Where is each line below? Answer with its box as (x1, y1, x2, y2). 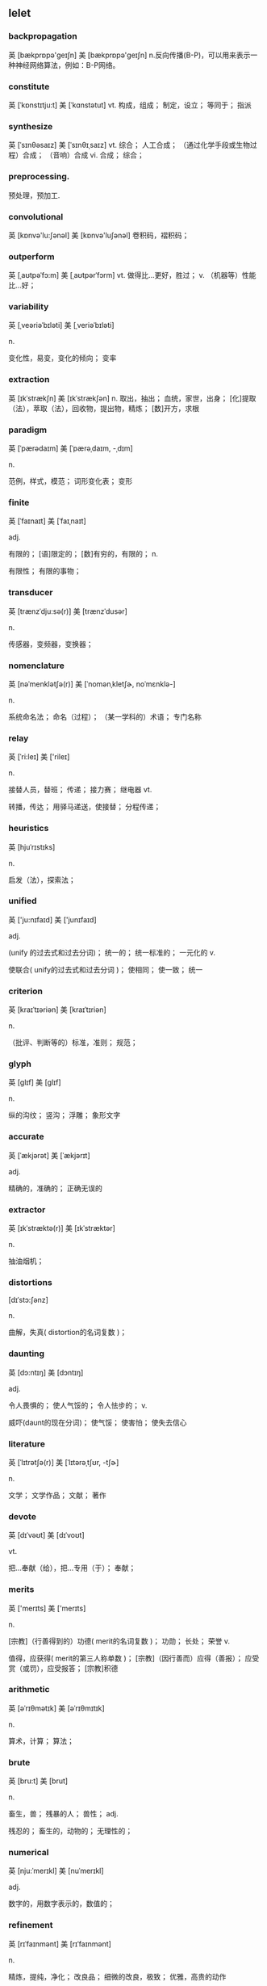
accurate (8, 1131, 44, 1142)
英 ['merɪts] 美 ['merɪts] (8, 1603, 86, 1613)
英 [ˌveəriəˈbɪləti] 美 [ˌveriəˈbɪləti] (8, 321, 115, 330)
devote (8, 1510, 36, 1522)
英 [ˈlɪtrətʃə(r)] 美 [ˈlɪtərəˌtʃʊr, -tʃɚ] (8, 1457, 119, 1467)
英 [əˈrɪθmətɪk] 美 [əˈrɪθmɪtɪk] (8, 1703, 105, 1713)
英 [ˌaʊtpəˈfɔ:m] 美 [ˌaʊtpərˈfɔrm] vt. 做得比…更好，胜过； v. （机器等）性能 (8, 271, 257, 280)
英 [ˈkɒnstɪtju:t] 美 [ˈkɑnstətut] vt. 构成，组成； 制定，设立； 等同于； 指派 (8, 100, 252, 110)
